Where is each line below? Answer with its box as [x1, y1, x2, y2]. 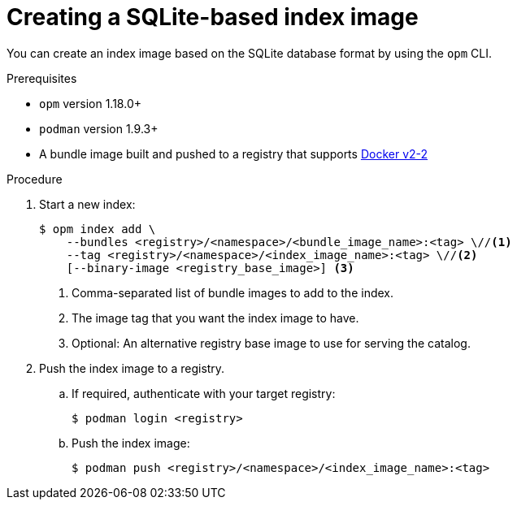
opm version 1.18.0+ [39, 96, 141, 110]
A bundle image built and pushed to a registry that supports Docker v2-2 [39, 146, 428, 161]
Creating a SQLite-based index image [7, 3, 419, 31]
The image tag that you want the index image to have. [72, 310, 359, 325]
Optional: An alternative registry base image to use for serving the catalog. [72, 335, 471, 350]
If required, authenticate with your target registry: [72, 386, 336, 400]
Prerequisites [7, 71, 77, 85]
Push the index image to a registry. [39, 361, 225, 375]
